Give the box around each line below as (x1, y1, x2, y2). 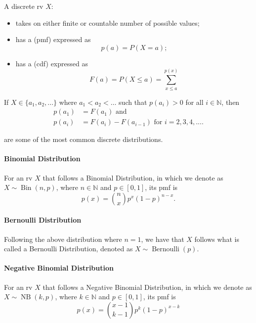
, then (221, 96, 240, 107)
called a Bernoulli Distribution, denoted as (4, 243, 133, 254)
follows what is (194, 233, 239, 244)
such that (119, 96, 147, 107)
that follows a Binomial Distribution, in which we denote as (43, 172, 223, 183)
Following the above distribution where (4, 233, 122, 244)
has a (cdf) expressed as (15, 58, 88, 68)
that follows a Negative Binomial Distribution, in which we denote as (43, 281, 252, 292)
